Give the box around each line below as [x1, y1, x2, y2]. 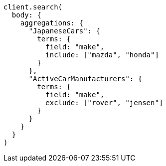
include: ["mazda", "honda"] [45, 51, 159, 59]
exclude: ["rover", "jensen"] [45, 99, 164, 107]
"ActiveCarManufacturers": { [28, 75, 143, 83]
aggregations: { [20, 19, 84, 27]
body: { [11, 11, 41, 19]
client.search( [3, 3, 63, 11]
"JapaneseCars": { [28, 27, 100, 35]
